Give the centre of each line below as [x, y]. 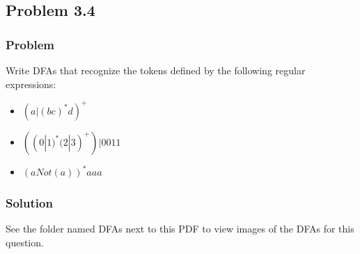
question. [25, 242]
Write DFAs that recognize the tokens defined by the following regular [156, 70]
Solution [29, 202]
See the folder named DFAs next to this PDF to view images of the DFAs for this [180, 228]
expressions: [31, 84]
